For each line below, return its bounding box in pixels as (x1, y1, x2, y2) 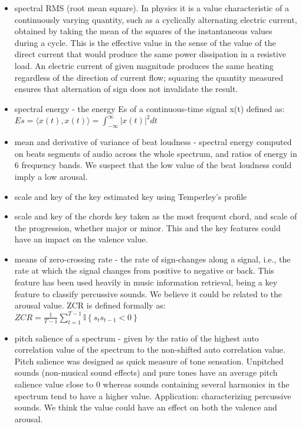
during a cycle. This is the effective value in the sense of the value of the (14, 36, 276, 48)
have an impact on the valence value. (14, 233, 148, 245)
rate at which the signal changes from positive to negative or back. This (14, 264, 274, 277)
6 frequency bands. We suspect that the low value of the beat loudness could (14, 159, 292, 171)
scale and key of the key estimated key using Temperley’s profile (14, 190, 247, 202)
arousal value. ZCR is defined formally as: (14, 299, 166, 311)
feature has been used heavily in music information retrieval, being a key (14, 276, 278, 288)
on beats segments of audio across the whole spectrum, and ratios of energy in (14, 147, 297, 159)
